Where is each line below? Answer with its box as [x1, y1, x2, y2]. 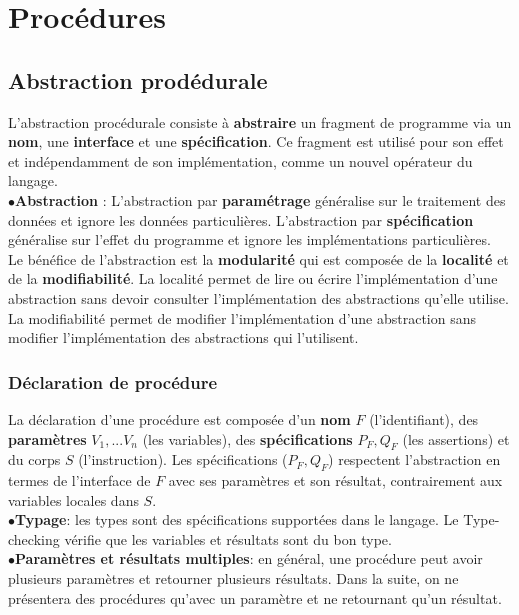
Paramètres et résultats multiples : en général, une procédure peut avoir [15, 548, 483, 569]
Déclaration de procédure [8, 369, 218, 394]
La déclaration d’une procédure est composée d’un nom [8, 408, 351, 429]
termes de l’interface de [8, 470, 151, 491]
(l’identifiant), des [369, 408, 479, 429]
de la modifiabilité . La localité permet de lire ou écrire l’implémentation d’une [8, 268, 498, 289]
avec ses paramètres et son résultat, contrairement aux [168, 470, 503, 491]
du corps [8, 449, 61, 470]
